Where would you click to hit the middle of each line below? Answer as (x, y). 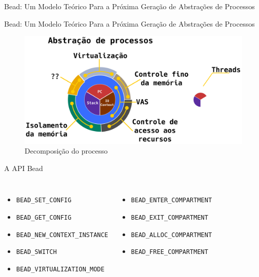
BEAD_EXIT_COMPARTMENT (170, 217)
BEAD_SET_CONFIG (44, 200)
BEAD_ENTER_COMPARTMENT (172, 200)
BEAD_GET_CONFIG (44, 217)
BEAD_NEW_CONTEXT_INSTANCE (62, 235)
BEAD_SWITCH (36, 252)
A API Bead (24, 168)
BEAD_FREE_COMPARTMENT (170, 252)
